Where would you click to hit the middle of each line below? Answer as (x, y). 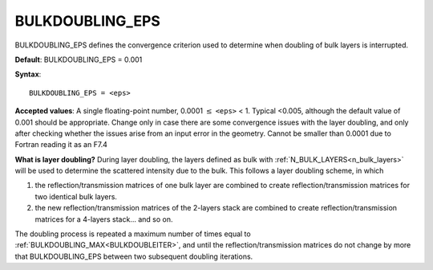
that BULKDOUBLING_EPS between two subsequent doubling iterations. (134, 256)
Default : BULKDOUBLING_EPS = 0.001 (79, 59)
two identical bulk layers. (76, 196)
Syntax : (28, 74)
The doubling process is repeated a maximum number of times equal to (133, 234)
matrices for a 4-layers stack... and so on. (104, 219)
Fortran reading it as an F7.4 (61, 145)
